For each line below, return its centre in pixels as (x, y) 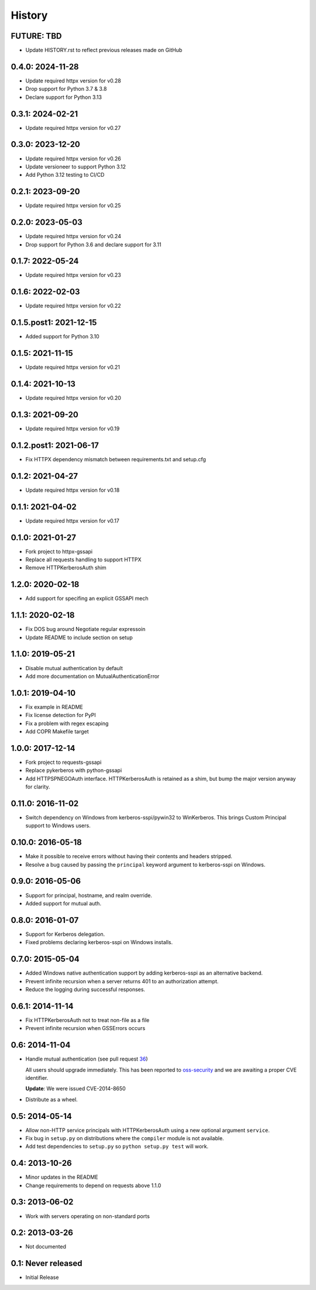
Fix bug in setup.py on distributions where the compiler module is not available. (125, 1138)
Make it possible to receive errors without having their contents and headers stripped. (129, 856)
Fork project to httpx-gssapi (59, 551)
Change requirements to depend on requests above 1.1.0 (93, 1185)
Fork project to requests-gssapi (63, 762)
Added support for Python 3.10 (62, 337)
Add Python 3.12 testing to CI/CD (65, 175)
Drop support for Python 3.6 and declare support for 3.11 (93, 244)
